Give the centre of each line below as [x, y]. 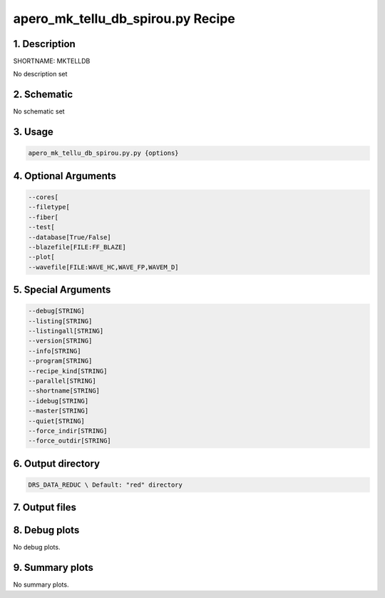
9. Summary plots [53, 568]
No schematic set [39, 111]
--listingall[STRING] [66, 331]
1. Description [45, 44]
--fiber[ [43, 217]
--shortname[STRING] [64, 391]
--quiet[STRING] [57, 421]
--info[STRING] [55, 351]
